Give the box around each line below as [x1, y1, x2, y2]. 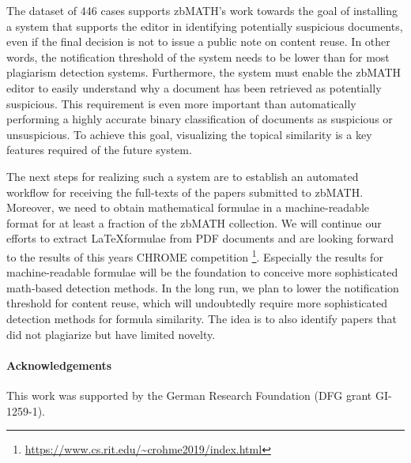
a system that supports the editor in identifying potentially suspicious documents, [6, 17, 403, 34]
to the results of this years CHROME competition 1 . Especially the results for [6, 246, 383, 265]
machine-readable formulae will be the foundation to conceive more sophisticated [6, 264, 398, 280]
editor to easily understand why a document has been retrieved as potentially [6, 79, 382, 96]
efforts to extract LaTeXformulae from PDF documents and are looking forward [6, 230, 394, 247]
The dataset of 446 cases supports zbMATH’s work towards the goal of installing [6, 2, 398, 18]
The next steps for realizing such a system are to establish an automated [6, 168, 359, 184]
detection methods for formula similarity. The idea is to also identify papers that [6, 310, 398, 326]
